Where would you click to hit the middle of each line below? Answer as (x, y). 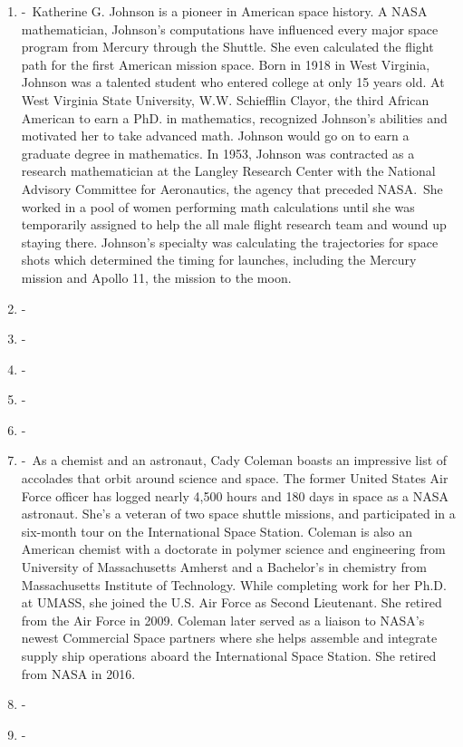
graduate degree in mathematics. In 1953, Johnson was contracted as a (218, 153)
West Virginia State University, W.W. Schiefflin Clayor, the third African (225, 99)
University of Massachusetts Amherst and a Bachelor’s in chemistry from (224, 567)
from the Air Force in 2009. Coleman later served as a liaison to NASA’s (223, 620)
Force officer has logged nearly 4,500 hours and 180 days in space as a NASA (235, 495)
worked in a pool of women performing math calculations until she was (218, 206)
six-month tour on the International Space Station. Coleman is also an (217, 531)
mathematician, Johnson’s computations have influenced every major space (230, 29)
